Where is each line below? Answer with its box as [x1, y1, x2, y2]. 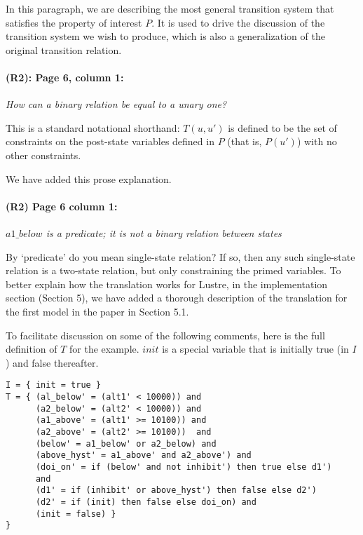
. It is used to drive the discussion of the [151, 15, 325, 29]
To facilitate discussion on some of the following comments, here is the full [6, 327, 325, 342]
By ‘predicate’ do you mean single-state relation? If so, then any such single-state [6, 249, 355, 264]
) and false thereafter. [6, 355, 99, 370]
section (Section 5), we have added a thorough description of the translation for [6, 290, 348, 305]
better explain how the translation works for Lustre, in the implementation [6, 276, 328, 291]
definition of [6, 341, 57, 356]
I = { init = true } [6, 380, 102, 391]
